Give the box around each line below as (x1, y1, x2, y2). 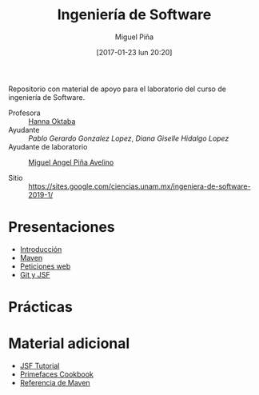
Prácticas (8, 298, 74, 317)
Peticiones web (19, 261, 71, 271)
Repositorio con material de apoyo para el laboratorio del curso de (8, 84, 226, 94)
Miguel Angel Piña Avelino (28, 158, 114, 167)
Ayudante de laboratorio (8, 142, 88, 151)
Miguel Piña (114, 32, 154, 42)
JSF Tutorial (19, 361, 60, 370)
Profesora (8, 108, 42, 118)
